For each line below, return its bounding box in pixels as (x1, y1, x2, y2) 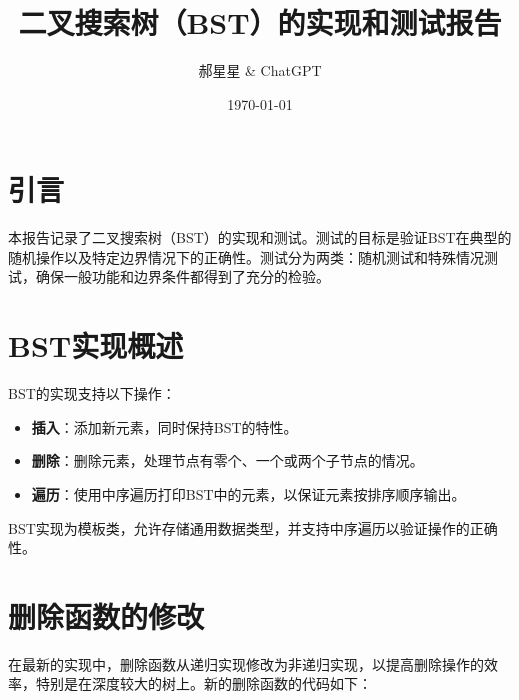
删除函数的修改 (8, 595, 205, 636)
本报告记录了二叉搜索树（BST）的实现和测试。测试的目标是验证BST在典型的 (8, 227, 512, 248)
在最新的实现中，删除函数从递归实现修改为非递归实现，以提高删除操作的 (8, 653, 484, 674)
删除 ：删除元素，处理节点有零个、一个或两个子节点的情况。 (31, 450, 424, 471)
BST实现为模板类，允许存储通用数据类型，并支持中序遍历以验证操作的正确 (8, 517, 498, 538)
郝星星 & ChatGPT (198, 60, 322, 81)
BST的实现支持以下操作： (8, 383, 176, 404)
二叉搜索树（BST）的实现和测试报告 (18, 2, 502, 43)
